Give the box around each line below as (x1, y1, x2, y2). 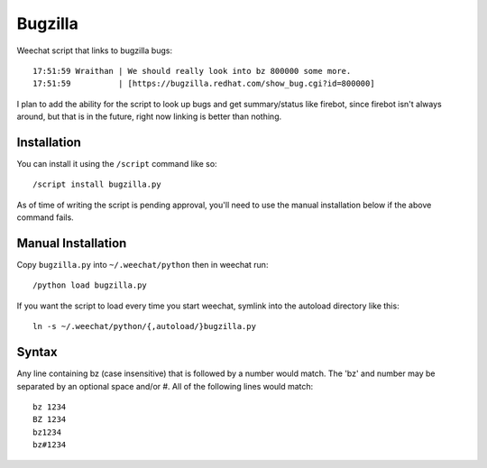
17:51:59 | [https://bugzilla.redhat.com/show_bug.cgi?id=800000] (32, 78, 375, 89)
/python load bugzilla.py (32, 280, 148, 290)
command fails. (16, 212, 74, 223)
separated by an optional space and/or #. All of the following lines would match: (16, 381, 314, 391)
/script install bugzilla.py (32, 179, 161, 189)
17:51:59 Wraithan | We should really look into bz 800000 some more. (32, 66, 352, 76)
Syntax (16, 344, 58, 360)
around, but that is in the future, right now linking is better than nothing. (16, 111, 282, 122)
